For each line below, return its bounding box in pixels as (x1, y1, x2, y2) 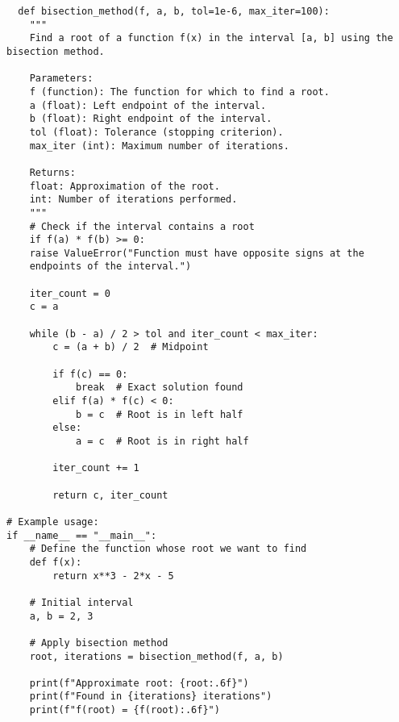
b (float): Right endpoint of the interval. (29, 113, 272, 125)
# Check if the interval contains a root (29, 220, 255, 232)
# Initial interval (29, 596, 134, 608)
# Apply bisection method (29, 636, 168, 649)
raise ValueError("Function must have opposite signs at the (29, 247, 364, 259)
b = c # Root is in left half (75, 408, 243, 420)
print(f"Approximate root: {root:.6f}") (29, 677, 249, 689)
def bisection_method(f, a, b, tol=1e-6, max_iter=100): (18, 6, 330, 17)
